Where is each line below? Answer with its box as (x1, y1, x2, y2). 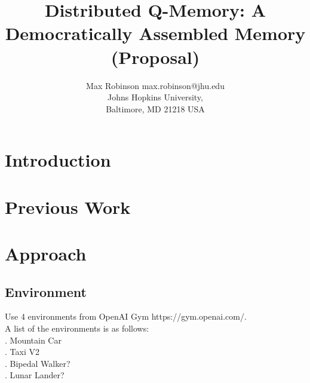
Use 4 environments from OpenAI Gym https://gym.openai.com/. (5, 310, 247, 323)
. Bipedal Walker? (5, 357, 70, 369)
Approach (5, 241, 87, 266)
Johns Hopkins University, (108, 91, 203, 103)
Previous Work (5, 194, 131, 219)
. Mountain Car (5, 333, 62, 346)
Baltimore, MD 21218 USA (106, 102, 205, 115)
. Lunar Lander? (5, 369, 65, 381)
